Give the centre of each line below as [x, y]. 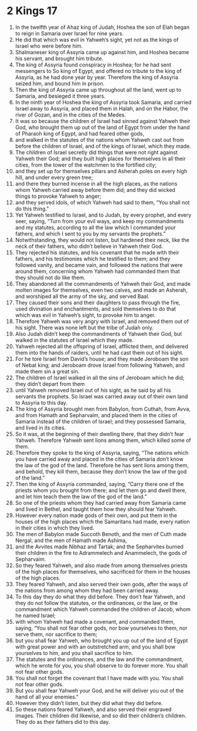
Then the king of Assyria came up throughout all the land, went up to [98, 90]
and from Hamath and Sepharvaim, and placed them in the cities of [96, 415]
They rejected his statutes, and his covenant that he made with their [97, 252]
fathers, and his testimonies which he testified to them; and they [93, 259]
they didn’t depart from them [50, 383]
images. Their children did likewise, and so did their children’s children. [101, 715]
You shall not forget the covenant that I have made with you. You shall [99, 678]
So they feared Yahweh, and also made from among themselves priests [101, 565]
